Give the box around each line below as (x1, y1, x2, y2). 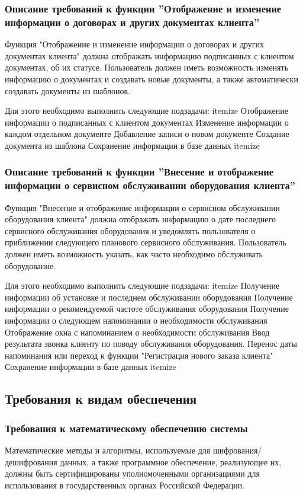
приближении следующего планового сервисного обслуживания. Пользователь (5, 236, 286, 248)
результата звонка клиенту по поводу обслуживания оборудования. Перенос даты (5, 337, 297, 350)
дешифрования (5, 455, 57, 468)
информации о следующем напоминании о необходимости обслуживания (5, 314, 267, 326)
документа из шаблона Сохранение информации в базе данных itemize (5, 139, 260, 151)
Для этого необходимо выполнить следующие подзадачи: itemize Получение (5, 279, 280, 292)
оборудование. (5, 259, 56, 272)
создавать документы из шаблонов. (5, 84, 130, 97)
